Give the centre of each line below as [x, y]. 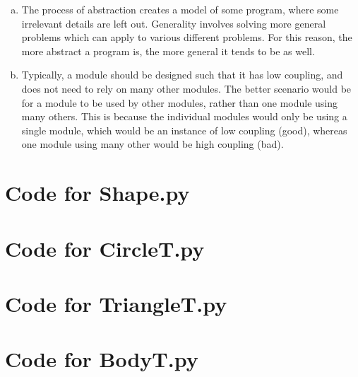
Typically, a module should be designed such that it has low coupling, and [182, 75]
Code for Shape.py [97, 193]
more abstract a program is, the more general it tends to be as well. [168, 51]
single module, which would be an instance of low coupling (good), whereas [184, 130]
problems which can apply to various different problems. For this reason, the [187, 37]
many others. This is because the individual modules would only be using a [184, 116]
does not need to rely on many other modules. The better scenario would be [186, 88]
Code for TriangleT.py [116, 303]
